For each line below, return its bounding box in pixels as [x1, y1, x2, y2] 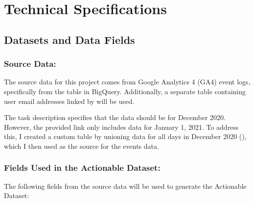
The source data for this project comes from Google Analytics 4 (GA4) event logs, [4, 77, 251, 87]
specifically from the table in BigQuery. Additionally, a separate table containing [4, 86, 246, 96]
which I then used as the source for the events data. [4, 141, 159, 151]
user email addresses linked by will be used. [4, 96, 135, 106]
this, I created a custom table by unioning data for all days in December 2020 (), [4, 131, 247, 141]
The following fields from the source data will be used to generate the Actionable [4, 181, 247, 191]
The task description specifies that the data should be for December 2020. [4, 112, 226, 122]
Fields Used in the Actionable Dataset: [4, 162, 161, 174]
